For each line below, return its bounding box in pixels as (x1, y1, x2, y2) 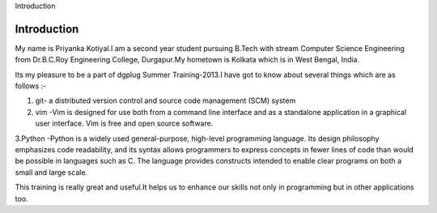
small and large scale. (15, 167, 88, 177)
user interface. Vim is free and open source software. (35, 118, 214, 129)
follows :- (15, 81, 47, 91)
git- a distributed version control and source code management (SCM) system (35, 96, 296, 105)
